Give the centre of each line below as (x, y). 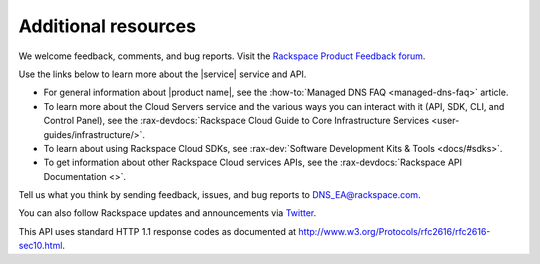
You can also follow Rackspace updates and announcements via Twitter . (167, 213)
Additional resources (107, 26)
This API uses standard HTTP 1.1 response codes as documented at (157, 231)
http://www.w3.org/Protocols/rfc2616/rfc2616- (394, 231)
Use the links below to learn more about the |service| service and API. (162, 74)
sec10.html (40, 246)
